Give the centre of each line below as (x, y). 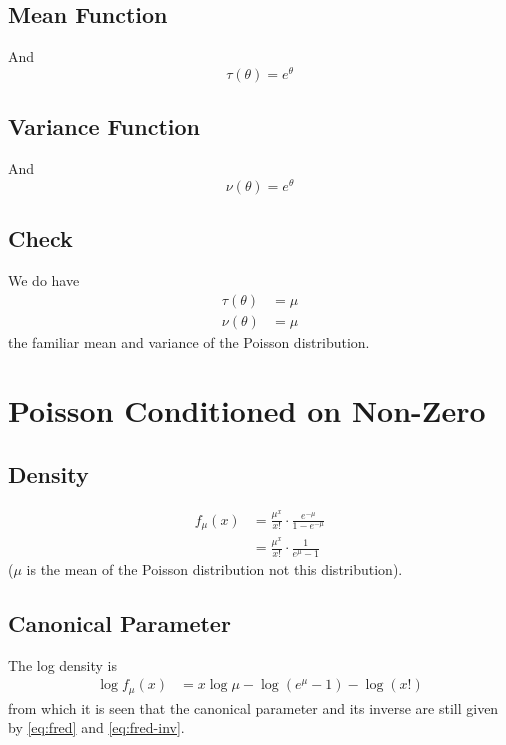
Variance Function (104, 126)
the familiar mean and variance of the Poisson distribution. (189, 341)
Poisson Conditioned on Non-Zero (247, 410)
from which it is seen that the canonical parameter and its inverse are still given (253, 707)
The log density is (63, 664)
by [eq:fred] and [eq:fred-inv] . (96, 727)
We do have (44, 279)
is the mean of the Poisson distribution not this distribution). (214, 568)
